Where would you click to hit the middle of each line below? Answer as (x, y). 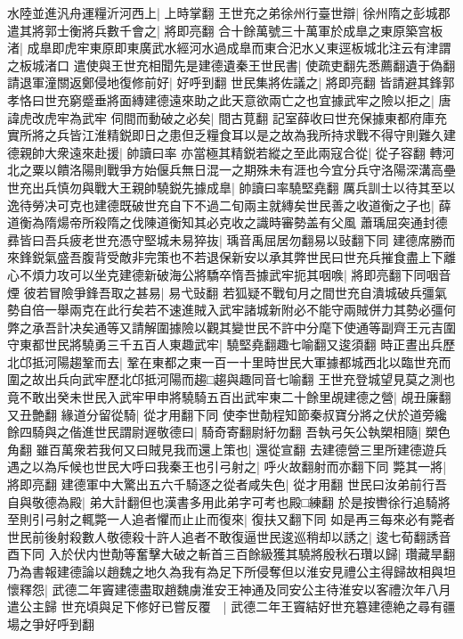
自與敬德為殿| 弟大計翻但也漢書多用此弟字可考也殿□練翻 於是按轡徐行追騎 (223, 501)
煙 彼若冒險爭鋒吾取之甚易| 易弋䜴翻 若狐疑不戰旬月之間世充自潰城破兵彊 (221, 292)
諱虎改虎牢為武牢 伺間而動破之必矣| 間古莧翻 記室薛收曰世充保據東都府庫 (221, 117)
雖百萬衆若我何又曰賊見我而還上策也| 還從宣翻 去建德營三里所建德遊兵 (241, 449)
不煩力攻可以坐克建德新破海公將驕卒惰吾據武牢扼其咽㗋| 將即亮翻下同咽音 (235, 274)
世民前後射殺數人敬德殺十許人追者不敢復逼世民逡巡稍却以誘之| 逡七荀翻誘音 (229, 536)
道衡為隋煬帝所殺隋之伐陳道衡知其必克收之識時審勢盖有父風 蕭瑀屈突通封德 (227, 222)
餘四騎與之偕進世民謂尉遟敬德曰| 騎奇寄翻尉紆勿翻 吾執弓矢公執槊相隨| (215, 432)
